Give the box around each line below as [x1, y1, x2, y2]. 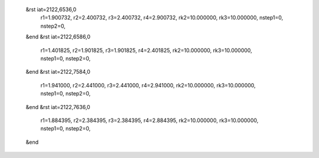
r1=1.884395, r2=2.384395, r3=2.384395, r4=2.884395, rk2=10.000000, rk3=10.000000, [40, 117, 259, 124]
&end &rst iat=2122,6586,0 [25, 33, 91, 41]
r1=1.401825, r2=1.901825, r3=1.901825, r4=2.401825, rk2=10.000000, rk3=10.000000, [40, 47, 252, 54]
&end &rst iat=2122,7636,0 [25, 103, 91, 110]
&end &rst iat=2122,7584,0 [25, 68, 91, 75]
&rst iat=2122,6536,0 [25, 6, 77, 13]
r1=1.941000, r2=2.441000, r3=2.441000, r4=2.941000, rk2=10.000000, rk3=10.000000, [40, 81, 256, 88]
